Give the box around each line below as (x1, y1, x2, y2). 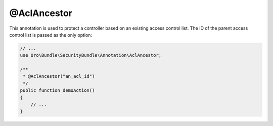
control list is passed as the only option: (9, 32, 93, 38)
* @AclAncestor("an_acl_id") (23, 73, 95, 79)
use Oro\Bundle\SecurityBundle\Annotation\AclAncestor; (20, 53, 162, 58)
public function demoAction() (20, 88, 95, 93)
